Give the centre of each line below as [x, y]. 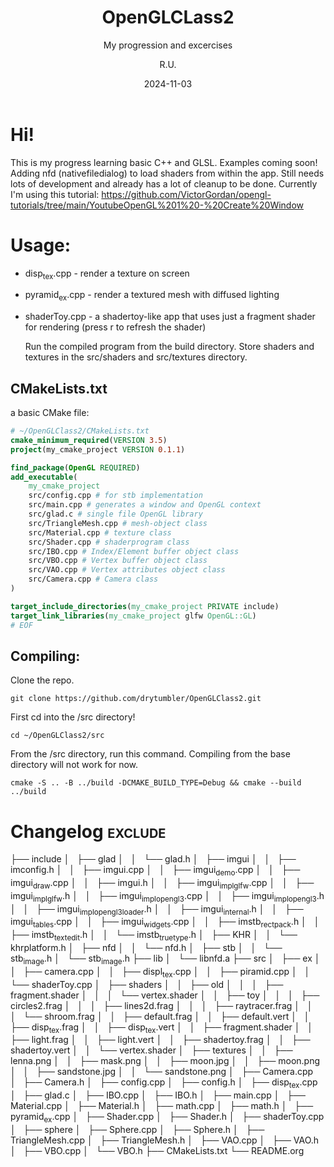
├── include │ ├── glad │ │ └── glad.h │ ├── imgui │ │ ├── [153, 859]
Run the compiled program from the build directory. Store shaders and [169, 347]
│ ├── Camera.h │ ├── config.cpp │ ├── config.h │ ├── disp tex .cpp [164, 1083]
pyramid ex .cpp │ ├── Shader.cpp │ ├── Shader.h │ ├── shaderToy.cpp [167, 1118]
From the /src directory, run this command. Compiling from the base [150, 754]
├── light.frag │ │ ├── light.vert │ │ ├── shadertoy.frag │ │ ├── [160, 1040]
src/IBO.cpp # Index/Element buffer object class [134, 551]
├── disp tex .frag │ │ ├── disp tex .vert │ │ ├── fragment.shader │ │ [162, 1028]
